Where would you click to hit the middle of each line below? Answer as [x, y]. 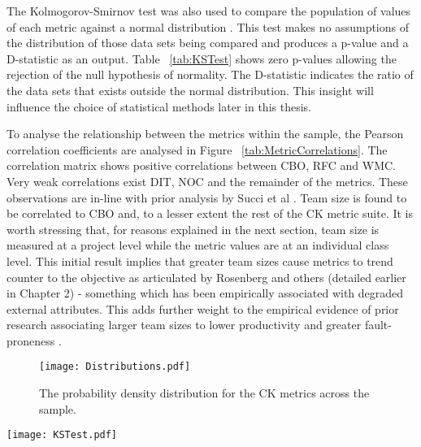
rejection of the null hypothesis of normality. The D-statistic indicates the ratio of [210, 74]
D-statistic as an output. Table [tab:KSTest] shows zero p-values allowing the [202, 58]
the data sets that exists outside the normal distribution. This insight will [190, 90]
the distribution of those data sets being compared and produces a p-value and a [208, 43]
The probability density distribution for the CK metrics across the [204, 393]
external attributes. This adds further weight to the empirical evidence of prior [203, 308]
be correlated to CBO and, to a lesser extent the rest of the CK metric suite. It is [210, 213]
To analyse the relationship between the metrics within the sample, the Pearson [205, 134]
